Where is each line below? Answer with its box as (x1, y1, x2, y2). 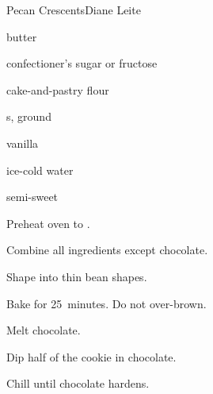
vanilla (6, 134, 39, 151)
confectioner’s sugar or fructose (6, 55, 158, 71)
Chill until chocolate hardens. (6, 375, 150, 392)
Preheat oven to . (6, 214, 90, 231)
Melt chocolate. (6, 322, 81, 338)
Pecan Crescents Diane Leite (6, 2, 141, 17)
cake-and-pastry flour (6, 81, 109, 98)
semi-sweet (6, 188, 59, 205)
